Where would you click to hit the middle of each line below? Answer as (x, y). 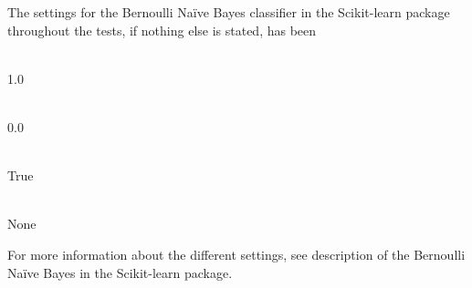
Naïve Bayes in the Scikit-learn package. (120, 272)
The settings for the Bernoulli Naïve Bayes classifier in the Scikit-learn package (229, 12)
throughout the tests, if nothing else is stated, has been (162, 30)
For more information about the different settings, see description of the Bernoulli (236, 254)
